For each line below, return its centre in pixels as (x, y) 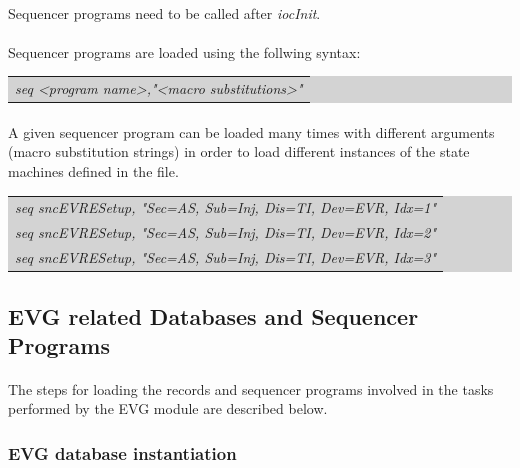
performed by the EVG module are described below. (168, 408)
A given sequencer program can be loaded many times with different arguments (251, 131)
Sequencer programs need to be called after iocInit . (164, 12)
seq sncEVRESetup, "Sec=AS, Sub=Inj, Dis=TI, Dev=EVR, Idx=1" (226, 207)
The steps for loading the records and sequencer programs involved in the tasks (251, 388)
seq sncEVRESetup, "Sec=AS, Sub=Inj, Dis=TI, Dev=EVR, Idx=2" (226, 232)
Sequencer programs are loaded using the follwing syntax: (184, 51)
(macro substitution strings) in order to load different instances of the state (239, 151)
